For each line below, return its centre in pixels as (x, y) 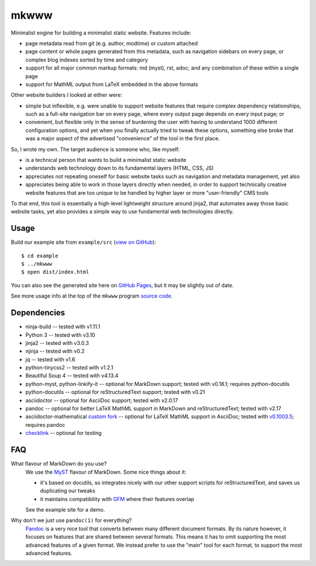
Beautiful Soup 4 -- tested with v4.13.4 (72, 376)
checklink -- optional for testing (63, 433)
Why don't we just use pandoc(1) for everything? (71, 520)
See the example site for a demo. (65, 510)
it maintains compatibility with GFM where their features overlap (117, 499)
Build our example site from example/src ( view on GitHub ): (83, 242)
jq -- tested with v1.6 (50, 359)
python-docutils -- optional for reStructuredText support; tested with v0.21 (115, 392)
